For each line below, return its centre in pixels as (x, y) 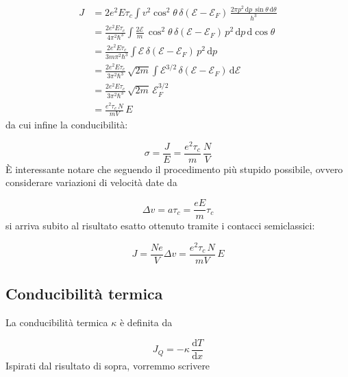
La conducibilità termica (57, 322)
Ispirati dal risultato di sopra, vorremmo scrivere (108, 365)
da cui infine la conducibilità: (67, 125)
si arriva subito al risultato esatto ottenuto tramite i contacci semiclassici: (160, 226)
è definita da (146, 322)
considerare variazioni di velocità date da (91, 182)
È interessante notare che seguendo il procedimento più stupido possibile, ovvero (174, 169)
